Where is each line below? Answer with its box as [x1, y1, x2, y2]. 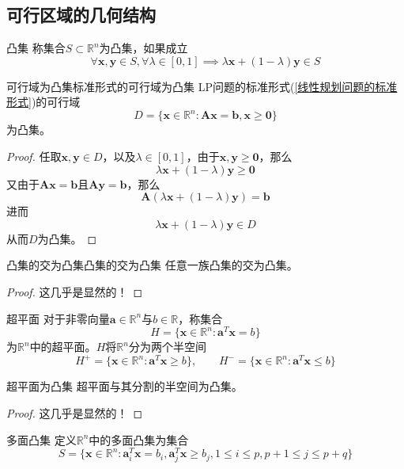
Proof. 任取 [6, 148, 62, 165]
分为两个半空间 [128, 338, 206, 355]
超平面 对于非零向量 [6, 310, 110, 326]
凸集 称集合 [6, 40, 66, 56]
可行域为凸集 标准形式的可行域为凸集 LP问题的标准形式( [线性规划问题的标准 [6, 78, 398, 94]
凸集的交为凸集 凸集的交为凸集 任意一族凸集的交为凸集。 [6, 257, 298, 273]
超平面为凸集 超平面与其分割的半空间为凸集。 [6, 378, 243, 395]
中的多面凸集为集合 [89, 431, 189, 448]
